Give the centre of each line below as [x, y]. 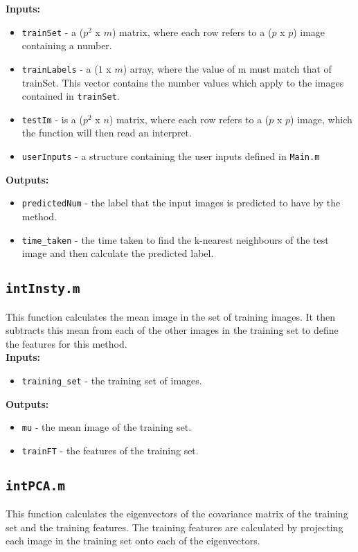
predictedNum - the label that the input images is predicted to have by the [181, 203]
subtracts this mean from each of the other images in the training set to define [172, 330]
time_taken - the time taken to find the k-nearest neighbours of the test [175, 239]
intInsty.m [43, 289]
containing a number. [67, 45]
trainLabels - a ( [60, 68]
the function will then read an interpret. [107, 133]
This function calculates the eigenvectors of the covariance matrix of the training [177, 514]
